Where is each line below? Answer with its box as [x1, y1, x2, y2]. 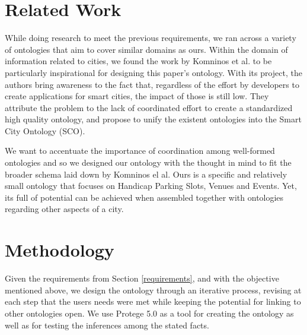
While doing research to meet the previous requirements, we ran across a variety [5, 31, 296, 44]
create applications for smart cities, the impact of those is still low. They [5, 90, 269, 102]
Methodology [5, 238, 114, 262]
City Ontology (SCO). [5, 124, 85, 137]
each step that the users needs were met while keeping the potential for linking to [5, 295, 301, 308]
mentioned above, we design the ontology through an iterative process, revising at [5, 283, 302, 296]
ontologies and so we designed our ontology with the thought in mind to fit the [5, 156, 292, 169]
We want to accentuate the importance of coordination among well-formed [5, 144, 275, 157]
